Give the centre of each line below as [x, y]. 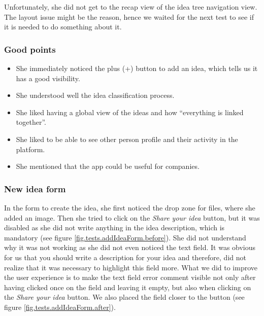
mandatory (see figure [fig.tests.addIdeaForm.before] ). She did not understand [125, 237]
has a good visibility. [48, 78]
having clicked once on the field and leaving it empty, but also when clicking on [128, 287]
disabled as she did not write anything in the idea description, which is [114, 227]
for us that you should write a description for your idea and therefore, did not [125, 257]
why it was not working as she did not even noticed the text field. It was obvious [130, 247]
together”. [31, 122]
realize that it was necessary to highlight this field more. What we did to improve [131, 267]
